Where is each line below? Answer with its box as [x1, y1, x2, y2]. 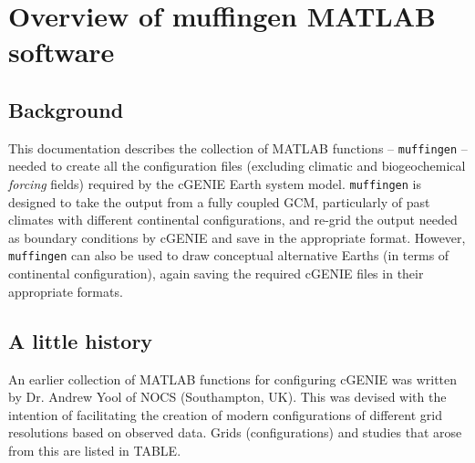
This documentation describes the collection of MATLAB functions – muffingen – [8, 138, 468, 157]
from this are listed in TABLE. [8, 440, 181, 459]
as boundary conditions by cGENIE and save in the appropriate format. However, [8, 227, 466, 247]
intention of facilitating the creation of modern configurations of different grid [8, 405, 442, 424]
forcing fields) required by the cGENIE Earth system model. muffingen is [8, 174, 421, 194]
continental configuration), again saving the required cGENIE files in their [8, 264, 424, 283]
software [8, 33, 115, 70]
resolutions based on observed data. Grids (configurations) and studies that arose [8, 423, 462, 442]
